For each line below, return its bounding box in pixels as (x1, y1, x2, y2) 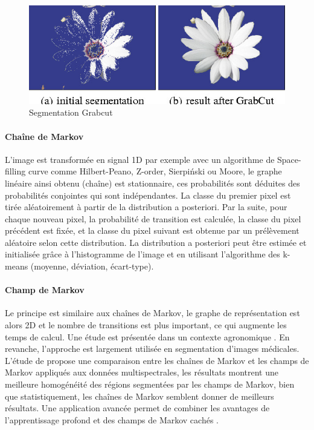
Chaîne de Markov (5, 130, 84, 142)
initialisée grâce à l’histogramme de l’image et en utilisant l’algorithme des (5, 248, 280, 260)
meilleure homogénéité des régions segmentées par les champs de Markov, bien (5, 378, 295, 391)
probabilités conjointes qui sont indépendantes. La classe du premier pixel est (5, 188, 291, 201)
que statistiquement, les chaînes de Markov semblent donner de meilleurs (5, 389, 274, 402)
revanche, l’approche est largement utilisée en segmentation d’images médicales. (5, 342, 300, 355)
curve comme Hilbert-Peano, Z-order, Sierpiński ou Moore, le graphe (28, 165, 282, 177)
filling (5, 165, 26, 177)
